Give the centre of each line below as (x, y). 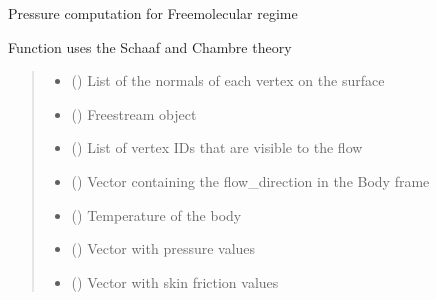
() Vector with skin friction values (175, 281)
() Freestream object (134, 113)
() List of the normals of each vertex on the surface (228, 80)
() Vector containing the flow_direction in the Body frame (250, 180)
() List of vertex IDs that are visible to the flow (217, 147)
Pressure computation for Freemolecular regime (153, 13)
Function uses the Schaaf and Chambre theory (150, 46)
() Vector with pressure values (163, 248)
